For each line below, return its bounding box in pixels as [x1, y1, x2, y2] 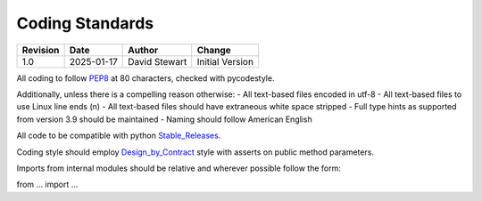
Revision [21, 44, 60, 56]
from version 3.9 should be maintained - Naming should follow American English [16, 114, 312, 125]
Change [196, 44, 231, 56]
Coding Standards [16, 13, 154, 33]
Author [128, 44, 159, 56]
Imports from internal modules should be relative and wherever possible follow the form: [16, 163, 341, 173]
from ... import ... [16, 179, 79, 190]
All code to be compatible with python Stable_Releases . [16, 130, 221, 141]
